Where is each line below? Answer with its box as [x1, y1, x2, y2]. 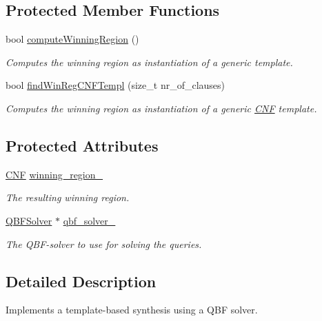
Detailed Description [6, 270, 157, 291]
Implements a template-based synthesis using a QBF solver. [6, 302, 258, 317]
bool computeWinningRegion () [6, 32, 139, 46]
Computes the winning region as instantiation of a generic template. [6, 54, 293, 69]
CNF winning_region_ [6, 167, 103, 181]
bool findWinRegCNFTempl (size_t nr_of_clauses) [6, 78, 225, 92]
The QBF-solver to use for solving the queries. [6, 236, 202, 251]
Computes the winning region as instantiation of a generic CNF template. [6, 101, 317, 115]
